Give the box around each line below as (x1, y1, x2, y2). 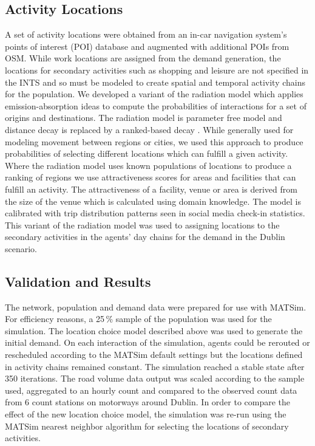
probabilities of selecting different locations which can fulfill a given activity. (5, 147, 288, 160)
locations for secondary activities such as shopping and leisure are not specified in (5, 63, 309, 76)
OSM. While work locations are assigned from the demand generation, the (5, 52, 281, 64)
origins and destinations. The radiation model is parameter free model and (5, 111, 282, 124)
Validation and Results (5, 272, 151, 290)
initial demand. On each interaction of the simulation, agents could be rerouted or (5, 336, 310, 349)
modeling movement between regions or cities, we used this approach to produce (5, 135, 303, 148)
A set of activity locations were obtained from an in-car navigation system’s (5, 28, 287, 41)
